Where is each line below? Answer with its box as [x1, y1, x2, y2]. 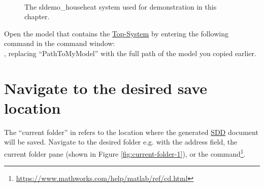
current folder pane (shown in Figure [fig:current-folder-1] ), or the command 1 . [4, 147, 246, 159]
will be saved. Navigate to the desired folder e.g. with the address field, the [4, 136, 238, 147]
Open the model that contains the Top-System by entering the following [4, 28, 229, 38]
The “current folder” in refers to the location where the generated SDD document [4, 126, 258, 137]
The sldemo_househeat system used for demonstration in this [24, 1, 217, 12]
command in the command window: [4, 38, 115, 49]
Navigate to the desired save [4, 77, 208, 98]
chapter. [24, 11, 50, 22]
